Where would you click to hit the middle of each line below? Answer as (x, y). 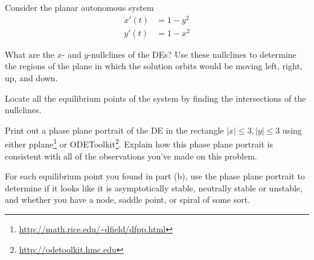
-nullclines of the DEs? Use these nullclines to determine (192, 54)
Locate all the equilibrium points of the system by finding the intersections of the (155, 98)
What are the (30, 54)
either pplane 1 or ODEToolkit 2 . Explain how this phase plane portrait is (139, 143)
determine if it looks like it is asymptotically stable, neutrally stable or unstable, (154, 187)
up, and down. (31, 78)
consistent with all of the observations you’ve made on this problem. (131, 156)
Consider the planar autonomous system (79, 7)
